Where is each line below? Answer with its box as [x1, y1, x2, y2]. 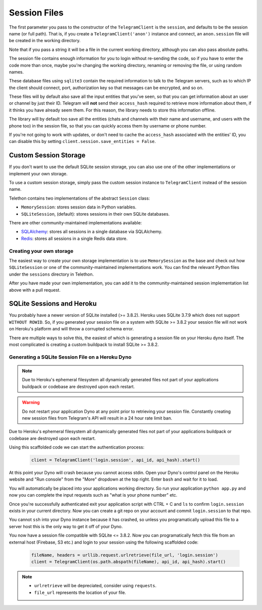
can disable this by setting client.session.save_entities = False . [9, 139, 156, 144]
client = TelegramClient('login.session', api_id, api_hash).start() [31, 457, 200, 463]
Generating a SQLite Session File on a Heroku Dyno [9, 354, 132, 360]
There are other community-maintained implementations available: [9, 220, 142, 226]
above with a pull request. [9, 287, 61, 293]
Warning [22, 400, 40, 406]
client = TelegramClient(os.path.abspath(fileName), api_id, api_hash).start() [31, 559, 226, 564]
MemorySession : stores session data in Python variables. [21, 204, 137, 210]
